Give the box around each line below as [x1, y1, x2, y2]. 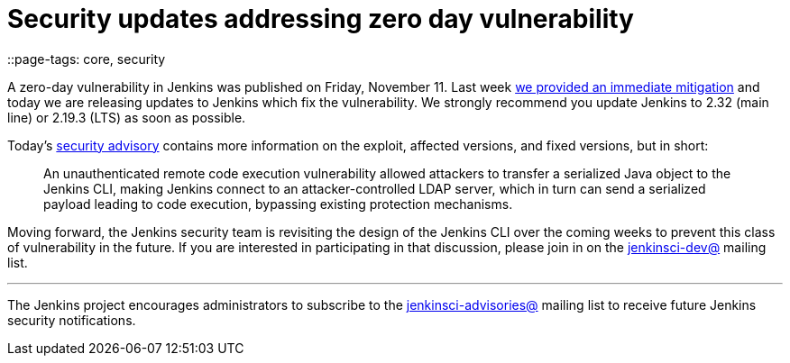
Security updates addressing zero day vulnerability [7, 4, 634, 34]
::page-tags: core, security [7, 50, 166, 67]
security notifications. [7, 312, 136, 328]
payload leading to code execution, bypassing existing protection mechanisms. [43, 195, 513, 212]
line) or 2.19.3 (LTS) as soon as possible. [7, 109, 246, 125]
